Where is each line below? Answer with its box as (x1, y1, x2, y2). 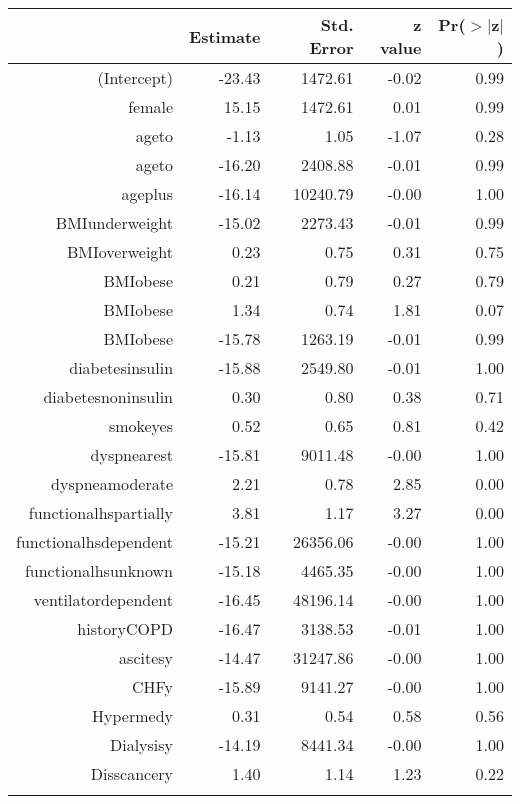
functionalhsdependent (16, 530, 174, 553)
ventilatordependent (33, 588, 174, 611)
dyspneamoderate (51, 472, 174, 495)
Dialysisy (109, 733, 174, 756)
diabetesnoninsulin (43, 385, 174, 408)
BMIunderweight (55, 211, 174, 234)
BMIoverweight (66, 240, 174, 263)
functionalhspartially (28, 501, 174, 524)
